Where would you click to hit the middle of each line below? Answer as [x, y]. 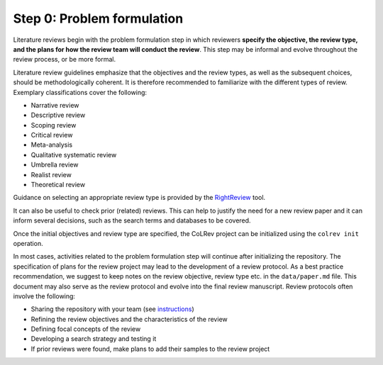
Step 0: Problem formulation [98, 18]
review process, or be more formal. [65, 60]
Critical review [52, 135]
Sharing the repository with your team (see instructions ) [112, 309]
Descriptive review [58, 115]
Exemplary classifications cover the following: [80, 92]
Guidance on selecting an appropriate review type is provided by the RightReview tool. [139, 198]
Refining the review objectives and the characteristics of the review [129, 319]
